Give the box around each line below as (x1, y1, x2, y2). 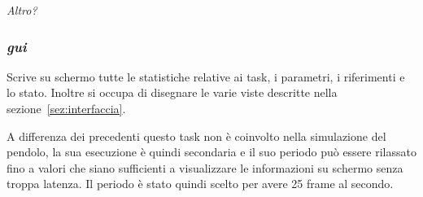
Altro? (7, 2, 37, 18)
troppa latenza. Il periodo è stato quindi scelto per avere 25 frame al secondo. (7, 175, 394, 192)
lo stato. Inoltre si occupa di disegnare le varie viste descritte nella (7, 84, 338, 101)
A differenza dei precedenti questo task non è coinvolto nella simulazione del (7, 127, 386, 144)
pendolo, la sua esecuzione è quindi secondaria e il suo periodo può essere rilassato (7, 143, 416, 160)
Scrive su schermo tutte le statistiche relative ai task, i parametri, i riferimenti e (7, 68, 405, 85)
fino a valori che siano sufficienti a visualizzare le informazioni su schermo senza (7, 159, 403, 176)
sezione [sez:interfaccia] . (7, 100, 126, 116)
